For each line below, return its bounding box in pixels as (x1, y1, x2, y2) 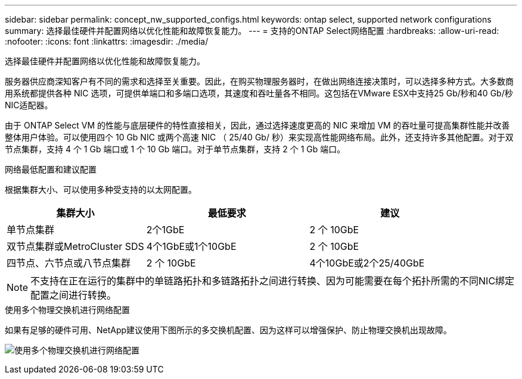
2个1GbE (146, 224, 185, 236)
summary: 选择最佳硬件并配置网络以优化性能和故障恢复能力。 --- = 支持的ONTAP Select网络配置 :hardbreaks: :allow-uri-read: (5, 26, 499, 36)
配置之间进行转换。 (30, 289, 117, 301)
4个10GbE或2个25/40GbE (309, 257, 425, 269)
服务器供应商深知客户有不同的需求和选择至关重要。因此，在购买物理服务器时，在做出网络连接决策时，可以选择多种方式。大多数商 (5, 76, 514, 86)
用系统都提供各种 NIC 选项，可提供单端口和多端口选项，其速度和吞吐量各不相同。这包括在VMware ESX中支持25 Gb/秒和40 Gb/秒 (5, 88, 513, 98)
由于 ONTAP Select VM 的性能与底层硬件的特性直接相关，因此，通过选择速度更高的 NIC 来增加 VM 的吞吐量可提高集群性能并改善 (5, 120, 510, 130)
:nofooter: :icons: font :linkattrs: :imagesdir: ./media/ (5, 36, 209, 46)
